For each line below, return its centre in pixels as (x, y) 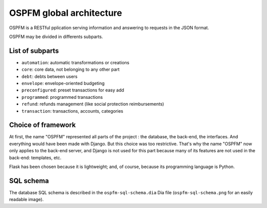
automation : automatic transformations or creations (75, 62)
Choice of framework (43, 125)
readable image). (26, 200)
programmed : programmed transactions (62, 97)
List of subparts (34, 51)
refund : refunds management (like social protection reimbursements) (93, 104)
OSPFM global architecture (66, 13)
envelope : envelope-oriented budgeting (63, 83)
